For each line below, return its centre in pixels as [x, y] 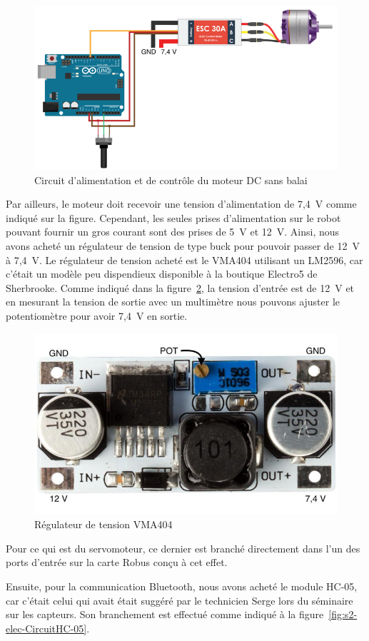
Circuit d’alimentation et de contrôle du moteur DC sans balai [171, 180]
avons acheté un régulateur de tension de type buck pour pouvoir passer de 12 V [183, 246]
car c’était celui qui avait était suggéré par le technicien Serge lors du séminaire [180, 600]
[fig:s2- [343, 614]
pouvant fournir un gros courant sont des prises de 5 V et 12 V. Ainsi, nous [173, 232]
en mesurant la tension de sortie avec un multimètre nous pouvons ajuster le [173, 302]
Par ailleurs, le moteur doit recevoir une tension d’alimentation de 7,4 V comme [181, 204]
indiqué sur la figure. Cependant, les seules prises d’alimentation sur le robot [173, 217]
